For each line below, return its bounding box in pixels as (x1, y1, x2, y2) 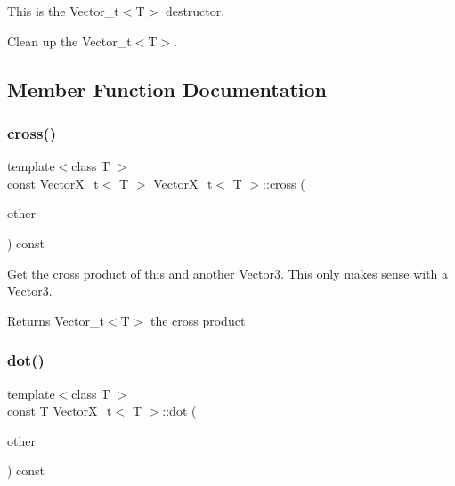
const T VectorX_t (7, 401, 112, 420)
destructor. (165, 2, 225, 20)
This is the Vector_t (7, 2, 119, 20)
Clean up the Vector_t (7, 31, 132, 50)
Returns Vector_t (7, 311, 104, 329)
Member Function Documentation (7, 75, 328, 102)
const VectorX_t (7, 174, 99, 192)
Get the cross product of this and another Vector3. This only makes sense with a (7, 263, 449, 282)
